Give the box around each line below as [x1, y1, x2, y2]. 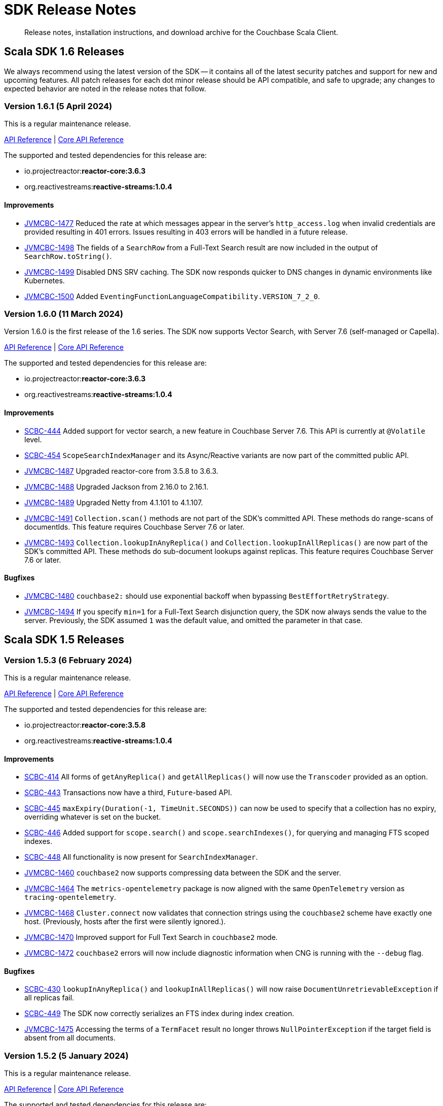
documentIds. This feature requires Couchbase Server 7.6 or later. [24, 522, 245, 531]
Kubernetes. [24, 276, 65, 285]
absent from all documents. [24, 1033, 116, 1043]
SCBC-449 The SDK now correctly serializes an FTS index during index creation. [24, 1009, 294, 1018]
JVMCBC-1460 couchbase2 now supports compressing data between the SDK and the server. [24, 868, 341, 877]
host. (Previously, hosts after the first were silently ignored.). [24, 917, 226, 926]
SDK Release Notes [4, 1, 136, 18]
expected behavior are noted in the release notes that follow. [4, 84, 206, 93]
